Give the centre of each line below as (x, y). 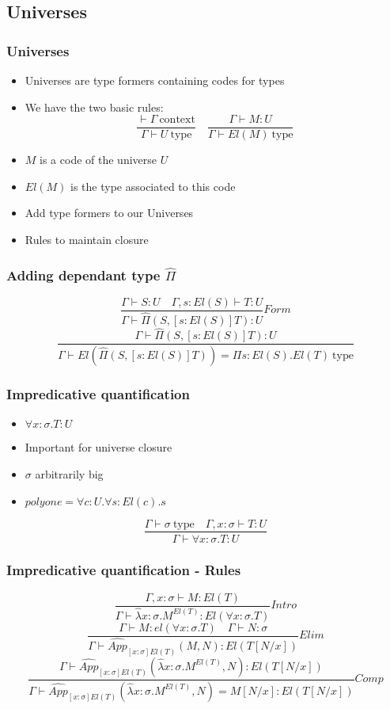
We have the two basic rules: (94, 107)
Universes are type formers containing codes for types (155, 80)
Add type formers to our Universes (109, 213)
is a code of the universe (98, 160)
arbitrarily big (69, 473)
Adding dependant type (83, 274)
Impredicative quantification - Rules (124, 570)
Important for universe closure (98, 447)
